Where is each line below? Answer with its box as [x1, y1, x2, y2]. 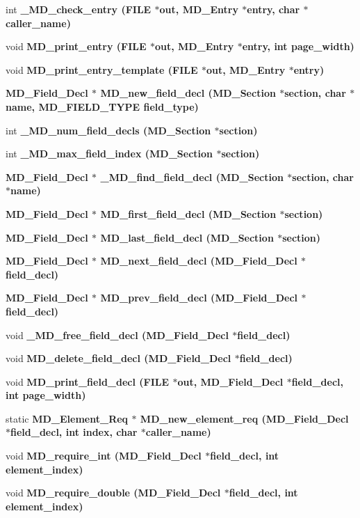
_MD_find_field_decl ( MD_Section [100, 169, 284, 184]
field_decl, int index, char [10, 425, 138, 439]
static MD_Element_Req [6, 411, 129, 425]
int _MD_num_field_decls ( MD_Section [6, 123, 211, 137]
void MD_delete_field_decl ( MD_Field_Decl [6, 351, 231, 366]
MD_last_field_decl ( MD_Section [100, 230, 274, 244]
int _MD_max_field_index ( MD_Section [6, 146, 213, 161]
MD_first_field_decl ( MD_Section [100, 206, 277, 221]
